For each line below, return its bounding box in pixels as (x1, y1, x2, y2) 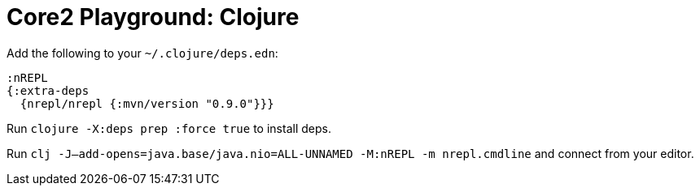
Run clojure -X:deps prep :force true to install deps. (7, 121, 331, 135)
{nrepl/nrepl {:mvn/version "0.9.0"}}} (20, 96, 274, 110)
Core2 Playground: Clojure (7, 3, 300, 31)
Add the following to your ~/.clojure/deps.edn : (7, 45, 278, 60)
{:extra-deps (7, 83, 90, 97)
